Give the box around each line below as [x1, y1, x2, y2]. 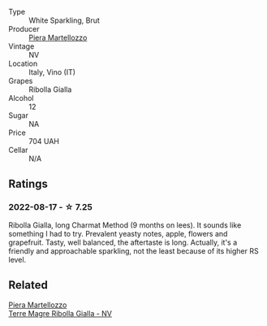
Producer [8, 24, 40, 33]
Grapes [8, 76, 33, 85]
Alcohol [8, 93, 34, 102]
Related [8, 278, 49, 292]
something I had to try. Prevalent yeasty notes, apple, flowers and [8, 228, 228, 238]
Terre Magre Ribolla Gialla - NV [8, 308, 112, 318]
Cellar [8, 146, 28, 154]
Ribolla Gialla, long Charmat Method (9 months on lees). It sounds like [8, 220, 242, 230]
